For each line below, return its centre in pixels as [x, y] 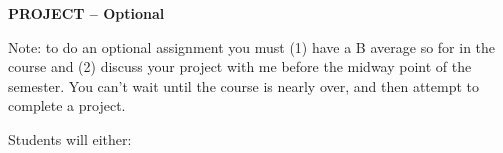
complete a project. [67, 105]
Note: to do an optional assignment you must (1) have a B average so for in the [252, 46]
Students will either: [70, 138]
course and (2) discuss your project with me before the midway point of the [240, 66]
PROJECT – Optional [86, 13]
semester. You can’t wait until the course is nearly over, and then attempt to [243, 85]
